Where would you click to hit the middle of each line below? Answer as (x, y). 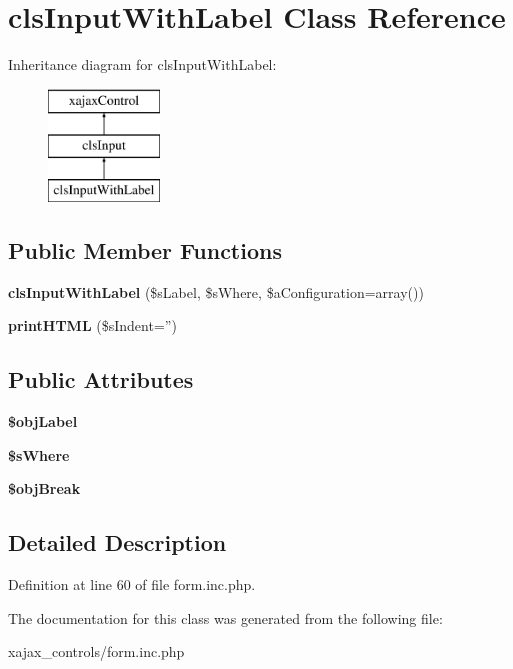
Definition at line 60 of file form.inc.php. (132, 584)
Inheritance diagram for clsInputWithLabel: (142, 64)
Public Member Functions (145, 250)
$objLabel (43, 421)
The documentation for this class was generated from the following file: (225, 617)
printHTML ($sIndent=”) (92, 325)
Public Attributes (101, 379)
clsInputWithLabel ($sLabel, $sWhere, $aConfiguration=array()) (216, 291)
